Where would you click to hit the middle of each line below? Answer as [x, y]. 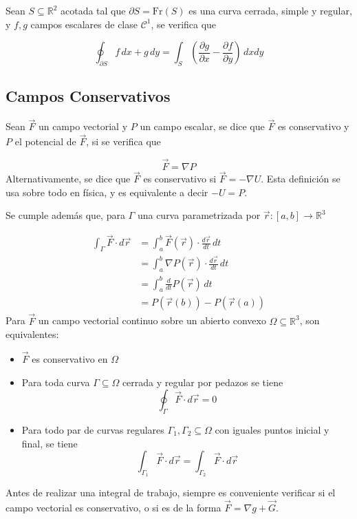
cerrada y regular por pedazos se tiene [203, 382]
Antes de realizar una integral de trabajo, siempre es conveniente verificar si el [171, 492]
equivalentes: [32, 334]
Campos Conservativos [88, 96]
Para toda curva [56, 382]
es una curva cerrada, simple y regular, [270, 10]
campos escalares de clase [84, 24]
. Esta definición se [301, 179]
